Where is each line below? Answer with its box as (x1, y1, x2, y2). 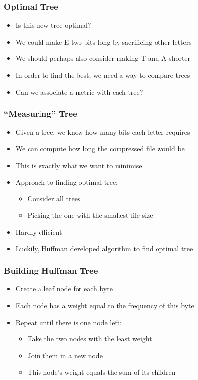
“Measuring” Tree (4, 107, 77, 120)
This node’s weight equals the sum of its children (27, 367, 176, 377)
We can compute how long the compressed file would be (15, 143, 185, 153)
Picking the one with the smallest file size (27, 210, 153, 220)
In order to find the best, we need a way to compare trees (15, 70, 190, 80)
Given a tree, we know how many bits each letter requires (15, 127, 190, 137)
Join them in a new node (27, 350, 103, 360)
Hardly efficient (15, 226, 62, 237)
